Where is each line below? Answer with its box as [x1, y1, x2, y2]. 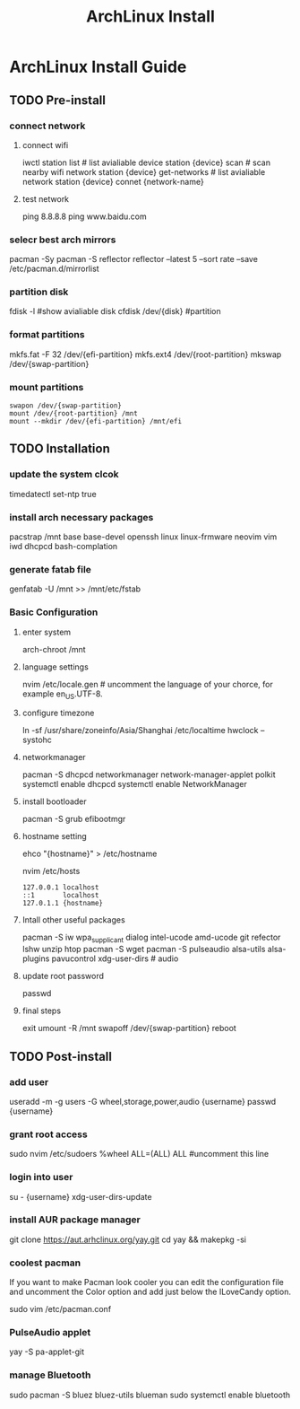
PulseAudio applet [9, 1326, 91, 1339]
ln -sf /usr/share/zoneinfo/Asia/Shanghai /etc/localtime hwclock [21, 725, 259, 736]
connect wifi [21, 139, 69, 150]
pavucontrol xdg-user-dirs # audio [51, 953, 179, 964]
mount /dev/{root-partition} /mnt [9, 409, 139, 418]
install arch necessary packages [9, 511, 154, 523]
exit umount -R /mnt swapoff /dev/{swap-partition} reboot [21, 1023, 237, 1034]
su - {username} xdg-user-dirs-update [9, 1191, 152, 1202]
